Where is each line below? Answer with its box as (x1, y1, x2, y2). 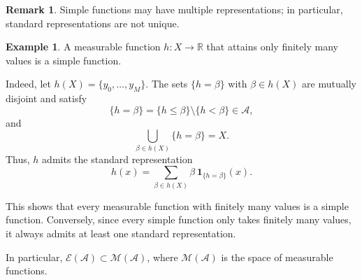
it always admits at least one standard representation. (6, 225, 236, 240)
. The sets (145, 76, 188, 91)
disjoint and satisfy (6, 91, 87, 106)
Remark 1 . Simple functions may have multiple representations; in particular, (6, 2, 343, 16)
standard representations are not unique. (6, 15, 180, 30)
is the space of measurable (221, 249, 333, 264)
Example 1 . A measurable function (6, 39, 161, 54)
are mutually (302, 76, 356, 91)
